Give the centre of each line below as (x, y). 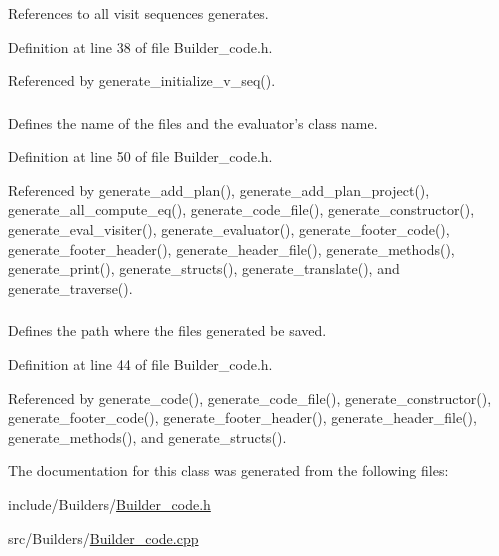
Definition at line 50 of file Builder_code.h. (140, 156)
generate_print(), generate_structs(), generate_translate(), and (204, 268)
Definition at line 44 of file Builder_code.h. (140, 363)
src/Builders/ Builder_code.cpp (103, 537)
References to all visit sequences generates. (138, 13)
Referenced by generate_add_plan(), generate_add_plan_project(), (219, 189)
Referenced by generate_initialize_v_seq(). (142, 80)
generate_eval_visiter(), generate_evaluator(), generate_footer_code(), (229, 229)
